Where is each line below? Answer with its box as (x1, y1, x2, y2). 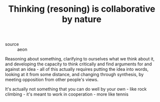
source (5, 41, 19, 47)
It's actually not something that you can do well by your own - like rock (5, 86, 147, 92)
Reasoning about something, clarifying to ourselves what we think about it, (5, 56, 155, 62)
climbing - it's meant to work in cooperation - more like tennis (5, 91, 129, 97)
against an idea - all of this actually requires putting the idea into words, (5, 66, 149, 72)
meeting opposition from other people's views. (5, 77, 99, 82)
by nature (62, 14, 102, 25)
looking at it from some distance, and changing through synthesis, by (5, 72, 144, 78)
